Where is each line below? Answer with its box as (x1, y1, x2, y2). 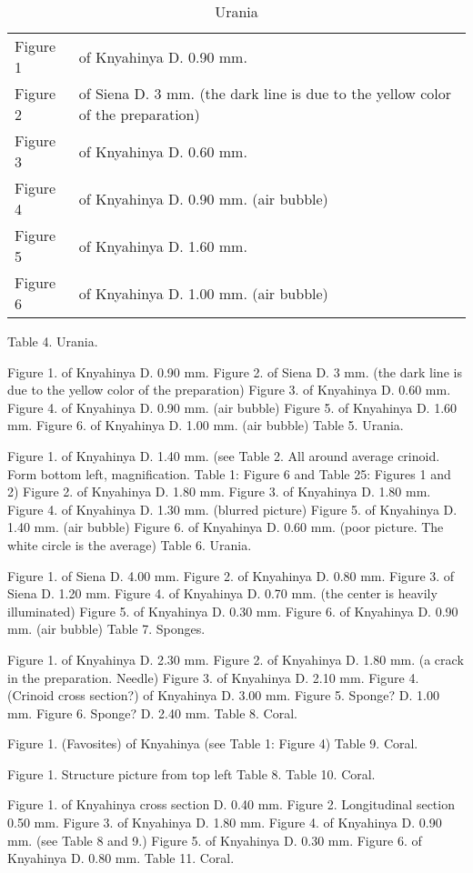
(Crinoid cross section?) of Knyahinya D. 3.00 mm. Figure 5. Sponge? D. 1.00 (7, 686, 439, 705)
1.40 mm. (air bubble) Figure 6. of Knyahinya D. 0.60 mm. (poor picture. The (7, 517, 444, 537)
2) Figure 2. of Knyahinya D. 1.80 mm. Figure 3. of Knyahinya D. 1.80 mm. (7, 482, 431, 501)
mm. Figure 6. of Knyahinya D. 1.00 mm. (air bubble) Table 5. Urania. (7, 416, 404, 435)
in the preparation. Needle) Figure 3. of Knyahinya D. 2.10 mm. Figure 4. (7, 667, 419, 687)
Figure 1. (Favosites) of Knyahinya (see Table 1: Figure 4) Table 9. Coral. (7, 734, 418, 753)
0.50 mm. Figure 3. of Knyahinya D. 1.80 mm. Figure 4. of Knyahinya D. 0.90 (7, 813, 442, 832)
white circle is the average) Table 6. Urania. (7, 535, 252, 554)
